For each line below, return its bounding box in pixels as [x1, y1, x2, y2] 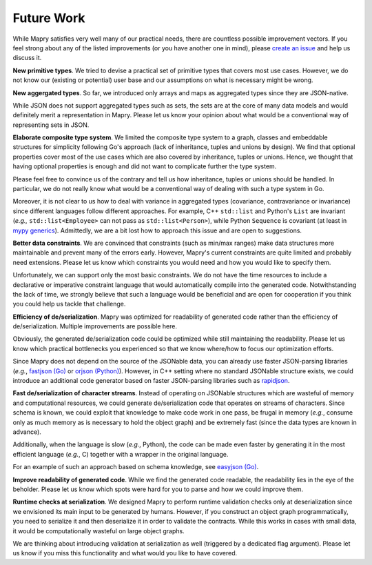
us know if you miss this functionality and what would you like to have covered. [12, 549, 238, 557]
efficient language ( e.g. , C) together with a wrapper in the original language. [12, 450, 229, 458]
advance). [12, 428, 41, 436]
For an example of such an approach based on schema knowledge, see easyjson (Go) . [12, 463, 259, 471]
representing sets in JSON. [12, 121, 90, 129]
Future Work [12, 10, 85, 26]
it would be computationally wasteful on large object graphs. [12, 526, 185, 535]
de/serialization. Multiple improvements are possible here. [12, 322, 178, 330]
